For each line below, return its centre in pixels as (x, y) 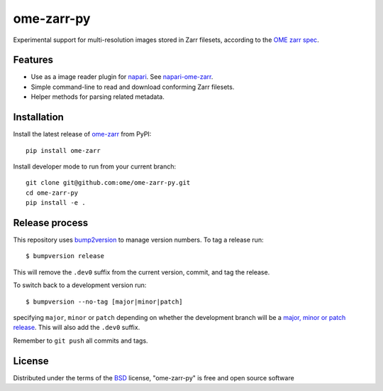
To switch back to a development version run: (80, 285)
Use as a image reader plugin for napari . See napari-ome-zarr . (122, 77)
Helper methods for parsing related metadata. (98, 97)
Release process (51, 223)
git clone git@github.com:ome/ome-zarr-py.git (108, 183)
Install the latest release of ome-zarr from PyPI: (82, 134)
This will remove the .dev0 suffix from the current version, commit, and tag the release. (141, 272)
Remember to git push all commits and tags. (81, 341)
